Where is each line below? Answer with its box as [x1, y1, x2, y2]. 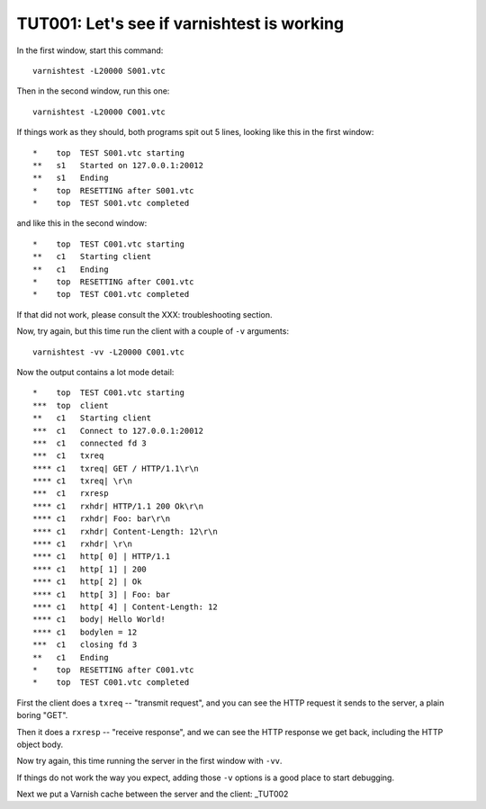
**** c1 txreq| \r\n [32, 476, 133, 486]
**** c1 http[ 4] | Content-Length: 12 [32, 602, 218, 612]
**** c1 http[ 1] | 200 [32, 563, 148, 574]
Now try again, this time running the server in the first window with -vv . [16, 756, 283, 767]
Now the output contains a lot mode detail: [16, 366, 175, 377]
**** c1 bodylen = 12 [32, 626, 138, 637]
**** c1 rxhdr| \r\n [32, 539, 133, 549]
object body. [16, 739, 63, 750]
